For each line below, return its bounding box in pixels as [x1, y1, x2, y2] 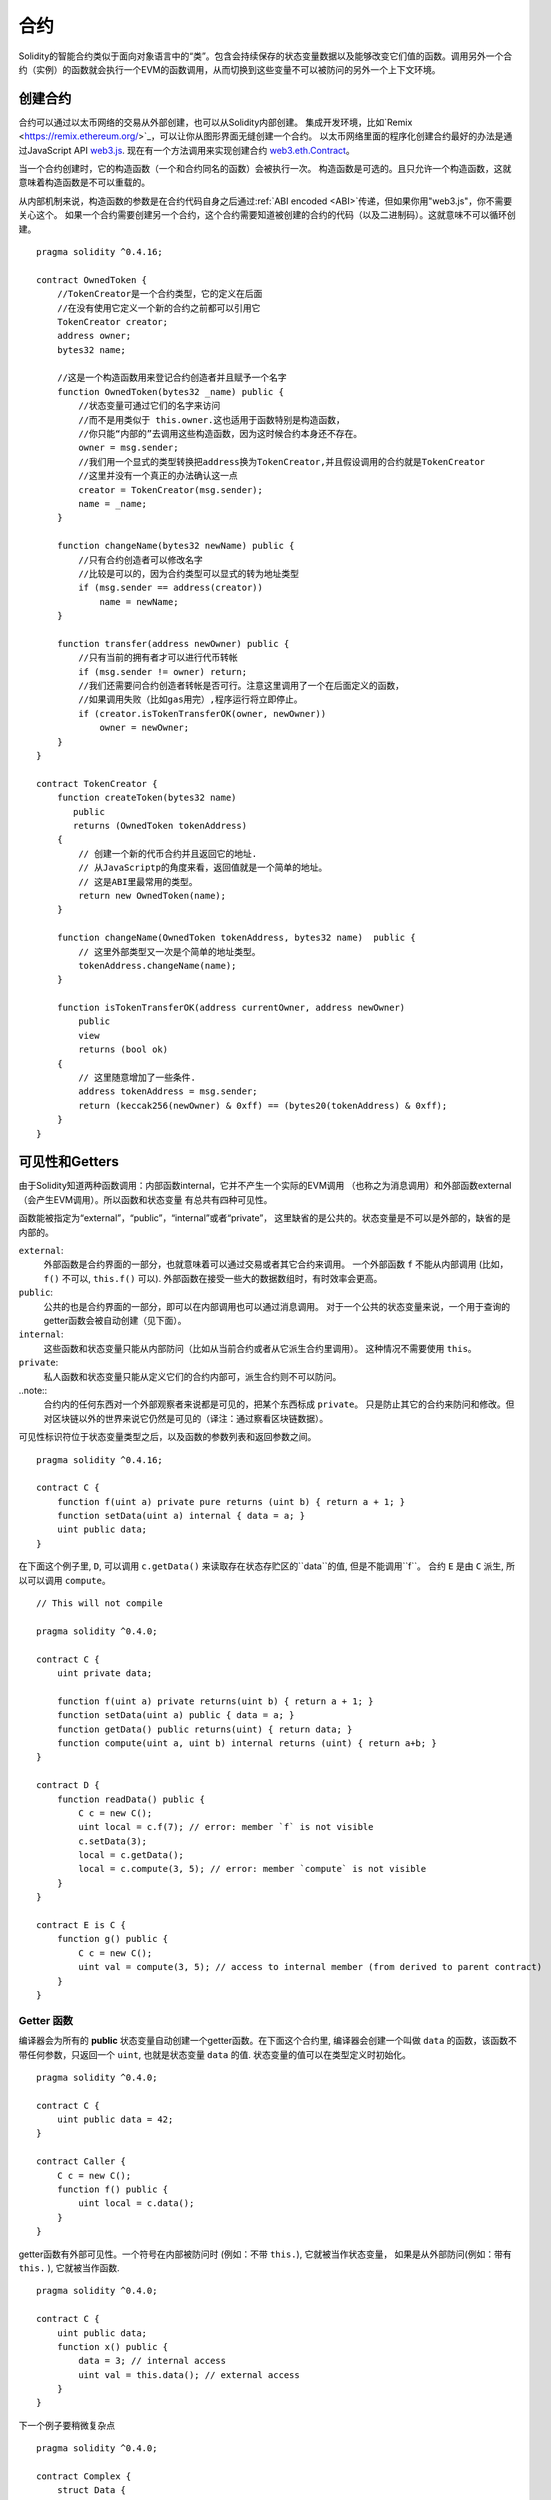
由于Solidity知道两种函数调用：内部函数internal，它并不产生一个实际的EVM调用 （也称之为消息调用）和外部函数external [18, 1180, 512, 1192]
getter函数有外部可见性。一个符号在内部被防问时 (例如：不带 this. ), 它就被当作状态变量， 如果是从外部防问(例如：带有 [18, 2248, 512, 2260]
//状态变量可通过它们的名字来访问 [78, 400, 221, 412]
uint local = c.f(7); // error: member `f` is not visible [78, 1821, 374, 1833]
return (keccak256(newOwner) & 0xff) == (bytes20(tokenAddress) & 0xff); [78, 1100, 448, 1111]
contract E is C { [36, 1920, 127, 1931]
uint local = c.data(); [78, 2198, 195, 2209]
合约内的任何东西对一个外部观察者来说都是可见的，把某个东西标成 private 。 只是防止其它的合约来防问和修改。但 [43, 1398, 515, 1410]
